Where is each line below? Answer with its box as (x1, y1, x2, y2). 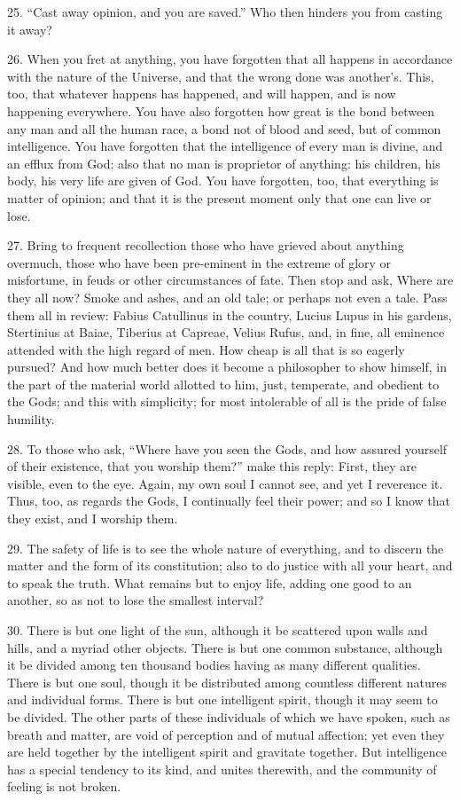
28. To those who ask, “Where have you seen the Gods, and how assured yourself (7, 439, 448, 458)
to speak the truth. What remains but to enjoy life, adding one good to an (7, 573, 412, 592)
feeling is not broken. (7, 777, 121, 796)
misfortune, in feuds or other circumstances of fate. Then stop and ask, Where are (7, 271, 454, 289)
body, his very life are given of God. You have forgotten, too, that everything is (7, 171, 439, 190)
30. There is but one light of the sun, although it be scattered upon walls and (7, 621, 428, 639)
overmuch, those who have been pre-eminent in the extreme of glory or (7, 253, 392, 271)
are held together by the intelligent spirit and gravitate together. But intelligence (7, 742, 447, 761)
